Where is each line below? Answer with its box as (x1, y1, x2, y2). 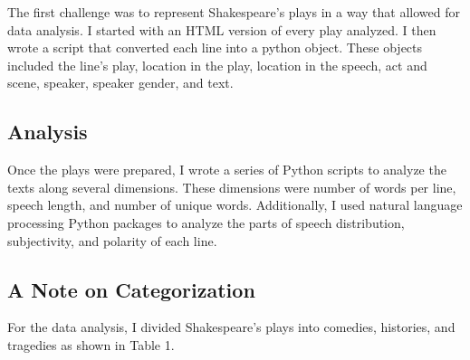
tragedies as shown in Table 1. (7, 335, 175, 354)
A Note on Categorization (7, 275, 255, 303)
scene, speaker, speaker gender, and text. (7, 73, 234, 92)
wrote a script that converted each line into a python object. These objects (7, 38, 423, 57)
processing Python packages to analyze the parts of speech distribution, (7, 213, 405, 232)
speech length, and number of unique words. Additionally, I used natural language (7, 195, 463, 214)
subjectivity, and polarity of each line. (7, 231, 217, 250)
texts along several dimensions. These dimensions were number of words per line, (7, 177, 456, 196)
